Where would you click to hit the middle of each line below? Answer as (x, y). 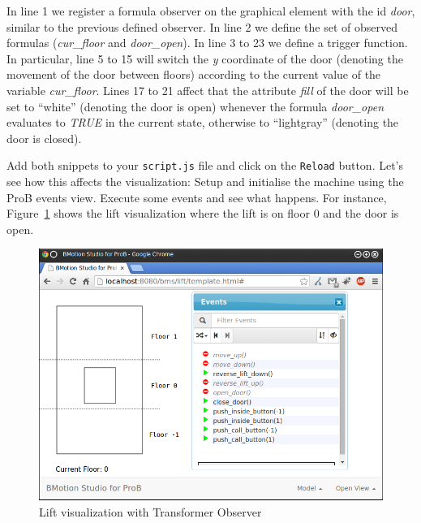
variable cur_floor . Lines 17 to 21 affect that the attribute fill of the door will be (208, 90)
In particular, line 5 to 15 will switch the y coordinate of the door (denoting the (205, 58)
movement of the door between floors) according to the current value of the (194, 74)
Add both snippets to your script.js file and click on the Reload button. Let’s (205, 165)
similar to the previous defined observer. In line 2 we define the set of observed (202, 26)
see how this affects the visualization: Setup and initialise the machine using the (205, 181)
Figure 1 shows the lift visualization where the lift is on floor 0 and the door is (203, 213)
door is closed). (44, 138)
